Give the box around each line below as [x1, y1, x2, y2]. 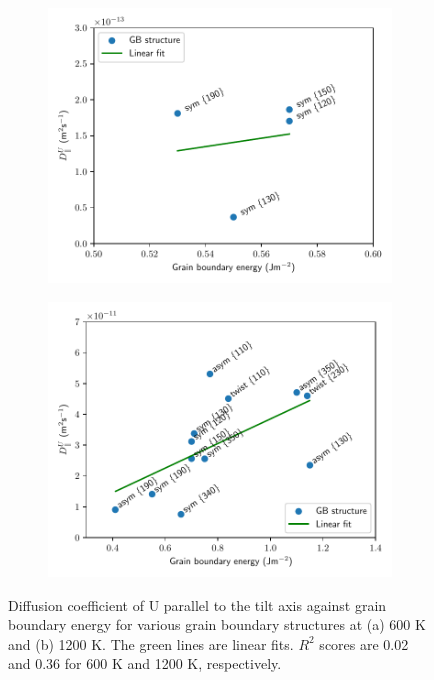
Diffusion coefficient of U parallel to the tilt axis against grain [8, 594, 387, 615]
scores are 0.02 [319, 633, 409, 654]
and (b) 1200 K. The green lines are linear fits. [8, 633, 294, 654]
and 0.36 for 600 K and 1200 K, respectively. [8, 653, 282, 674]
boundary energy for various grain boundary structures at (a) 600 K [8, 614, 426, 635]
